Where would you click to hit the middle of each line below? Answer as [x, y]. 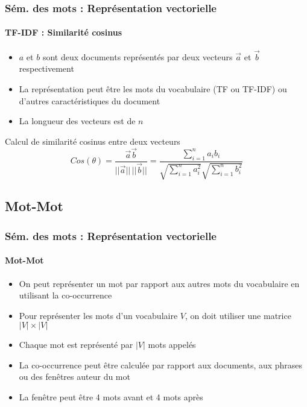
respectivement [46, 68]
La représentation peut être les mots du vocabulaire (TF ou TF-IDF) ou [153, 89]
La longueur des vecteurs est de [77, 121]
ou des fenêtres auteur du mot [74, 377]
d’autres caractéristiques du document [90, 100]
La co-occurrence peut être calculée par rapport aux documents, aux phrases [161, 364]
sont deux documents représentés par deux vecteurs [138, 56]
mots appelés [172, 345]
